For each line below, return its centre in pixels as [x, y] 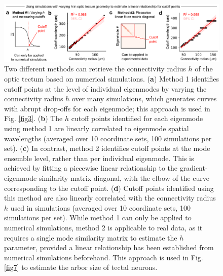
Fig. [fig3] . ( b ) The [33, 118]
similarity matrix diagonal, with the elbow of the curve [124, 178]
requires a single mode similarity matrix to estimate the [91, 237]
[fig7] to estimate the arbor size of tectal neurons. [81, 267]
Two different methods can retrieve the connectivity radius [95, 69]
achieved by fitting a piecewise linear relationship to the [91, 168]
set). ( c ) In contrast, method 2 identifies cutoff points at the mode [107, 148]
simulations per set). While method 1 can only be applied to [98, 218]
